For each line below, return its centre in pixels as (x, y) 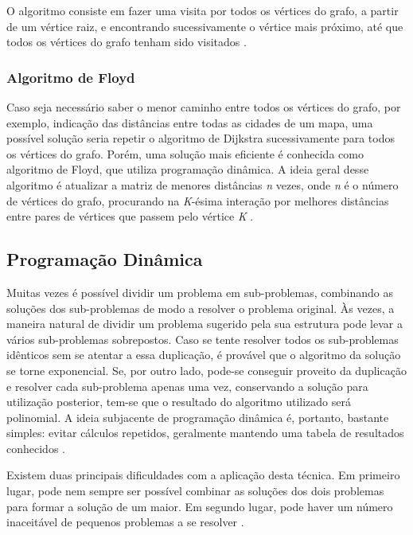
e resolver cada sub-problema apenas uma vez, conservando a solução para (187, 386)
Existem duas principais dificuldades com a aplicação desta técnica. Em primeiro (203, 475)
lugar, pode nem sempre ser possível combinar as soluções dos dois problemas (195, 491)
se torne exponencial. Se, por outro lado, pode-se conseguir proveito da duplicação (206, 370)
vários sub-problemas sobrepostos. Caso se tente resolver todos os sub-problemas (203, 339)
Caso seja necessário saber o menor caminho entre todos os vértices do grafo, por (204, 107)
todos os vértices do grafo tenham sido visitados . (127, 42)
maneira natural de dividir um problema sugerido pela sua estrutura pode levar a (205, 324)
